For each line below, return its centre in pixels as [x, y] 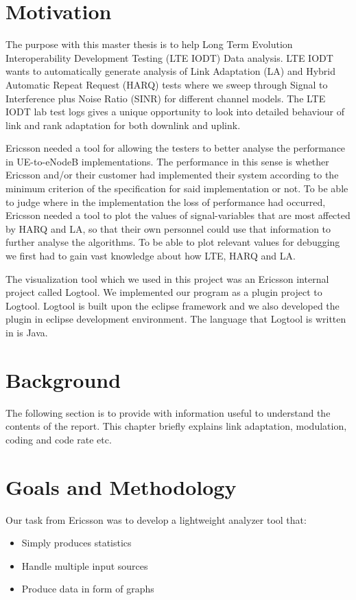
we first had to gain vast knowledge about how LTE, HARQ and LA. [151, 256]
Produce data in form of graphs [88, 589]
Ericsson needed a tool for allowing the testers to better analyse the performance [176, 148]
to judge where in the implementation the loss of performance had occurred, [166, 201]
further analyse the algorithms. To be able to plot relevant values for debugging [173, 242]
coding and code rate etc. [59, 439]
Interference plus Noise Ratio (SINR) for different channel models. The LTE [166, 98]
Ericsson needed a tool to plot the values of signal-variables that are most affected [178, 215]
